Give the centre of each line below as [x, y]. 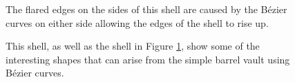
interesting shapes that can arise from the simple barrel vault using [148, 59]
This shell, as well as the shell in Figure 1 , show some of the [133, 46]
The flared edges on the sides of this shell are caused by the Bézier [146, 9]
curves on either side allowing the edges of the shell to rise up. [137, 22]
